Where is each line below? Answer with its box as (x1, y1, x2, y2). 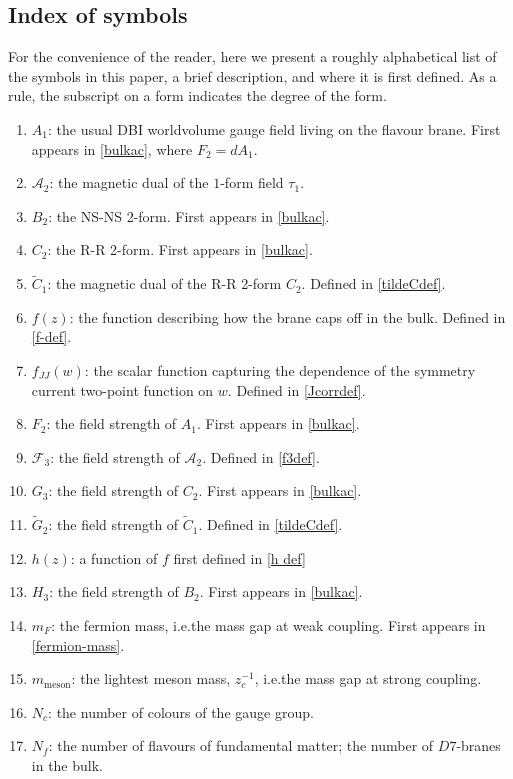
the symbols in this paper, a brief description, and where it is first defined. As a (8, 65, 497, 86)
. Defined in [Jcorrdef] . (227, 379, 366, 400)
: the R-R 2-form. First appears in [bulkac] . (47, 239, 313, 260)
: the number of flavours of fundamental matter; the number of (48, 735, 434, 756)
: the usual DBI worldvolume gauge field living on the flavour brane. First (47, 118, 501, 139)
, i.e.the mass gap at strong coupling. (254, 668, 482, 689)
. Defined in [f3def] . (202, 446, 320, 467)
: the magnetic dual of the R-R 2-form (47, 273, 282, 294)
